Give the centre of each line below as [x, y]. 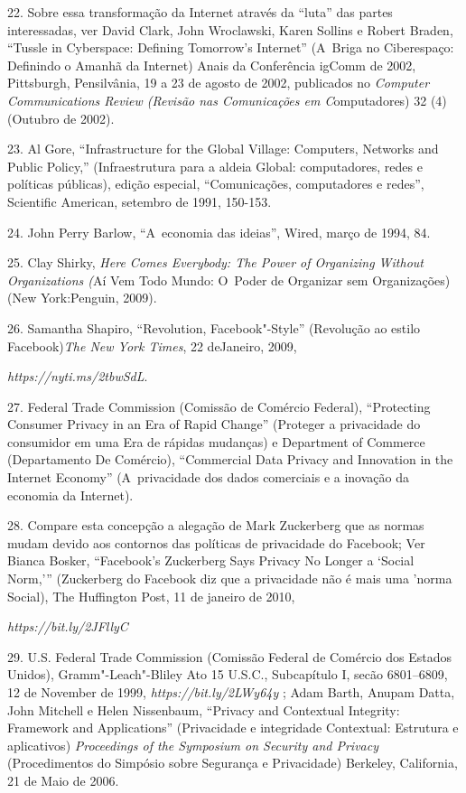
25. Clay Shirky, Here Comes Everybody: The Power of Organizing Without [215, 262]
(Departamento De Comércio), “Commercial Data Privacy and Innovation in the [230, 459]
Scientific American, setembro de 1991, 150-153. [140, 201]
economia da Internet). [70, 494]
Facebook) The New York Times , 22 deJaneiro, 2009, [152, 345]
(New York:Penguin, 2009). [82, 298]
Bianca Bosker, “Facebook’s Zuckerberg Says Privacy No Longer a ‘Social [211, 560]
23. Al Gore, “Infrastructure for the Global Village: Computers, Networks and [223, 149]
